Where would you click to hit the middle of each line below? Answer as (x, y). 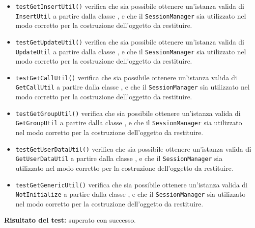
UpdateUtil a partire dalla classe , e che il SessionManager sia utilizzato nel (131, 51)
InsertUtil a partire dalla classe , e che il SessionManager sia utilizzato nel (131, 15)
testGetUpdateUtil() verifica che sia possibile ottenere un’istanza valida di (130, 41)
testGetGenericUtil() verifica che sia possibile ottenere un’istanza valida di (131, 184)
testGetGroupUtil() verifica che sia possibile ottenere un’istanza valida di (128, 113)
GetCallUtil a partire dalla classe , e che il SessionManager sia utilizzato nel (132, 87)
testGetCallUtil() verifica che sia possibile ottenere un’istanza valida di (126, 77)
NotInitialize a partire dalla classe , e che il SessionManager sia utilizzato (130, 194)
